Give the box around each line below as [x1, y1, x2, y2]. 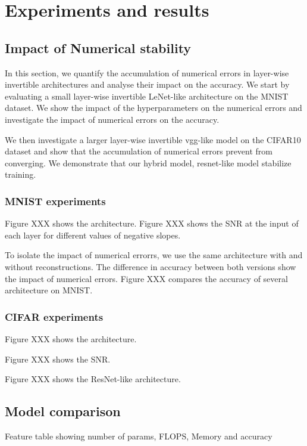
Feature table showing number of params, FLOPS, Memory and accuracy [5, 429, 272, 442]
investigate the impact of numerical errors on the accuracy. [5, 113, 220, 125]
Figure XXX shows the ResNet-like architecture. [5, 373, 181, 385]
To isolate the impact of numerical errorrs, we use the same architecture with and [5, 249, 303, 261]
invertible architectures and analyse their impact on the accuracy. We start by [5, 78, 290, 91]
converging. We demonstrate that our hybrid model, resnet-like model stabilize [5, 156, 292, 169]
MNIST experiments [5, 193, 106, 208]
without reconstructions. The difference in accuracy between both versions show [5, 260, 296, 272]
